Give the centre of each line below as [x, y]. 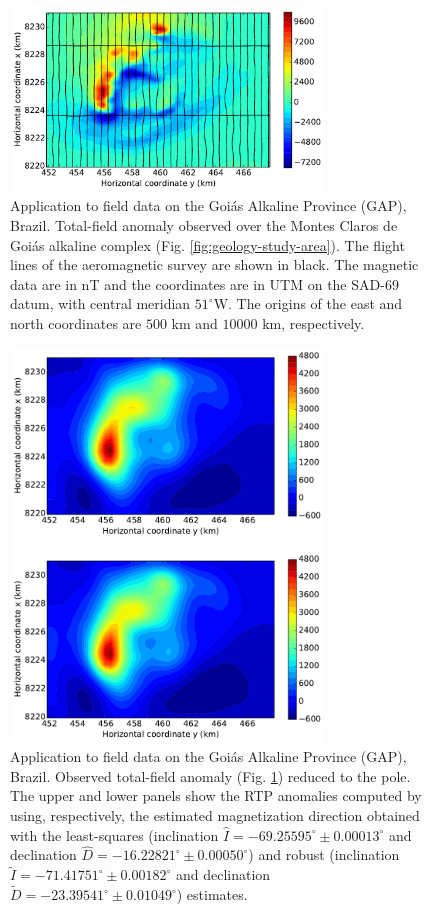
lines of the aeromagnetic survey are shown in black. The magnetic [214, 264]
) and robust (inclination [324, 854]
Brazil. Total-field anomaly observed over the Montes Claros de [204, 224]
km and [194, 322]
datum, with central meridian [100, 303]
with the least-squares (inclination [114, 834]
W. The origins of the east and [308, 303]
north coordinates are [76, 322]
